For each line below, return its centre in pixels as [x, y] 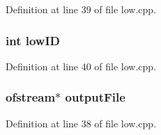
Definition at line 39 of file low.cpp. [81, 9]
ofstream [31, 97]
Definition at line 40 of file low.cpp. [81, 66]
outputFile [95, 97]
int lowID [33, 40]
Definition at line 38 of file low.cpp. [81, 123]
